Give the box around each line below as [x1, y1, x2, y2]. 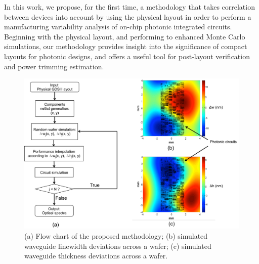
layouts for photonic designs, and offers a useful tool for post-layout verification [4, 51, 250, 61]
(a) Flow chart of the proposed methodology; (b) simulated [24, 231, 208, 241]
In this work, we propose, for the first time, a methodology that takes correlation [4, 2, 255, 12]
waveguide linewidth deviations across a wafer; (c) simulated [24, 240, 211, 251]
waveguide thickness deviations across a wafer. [24, 250, 168, 261]
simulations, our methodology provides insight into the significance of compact [4, 41, 247, 52]
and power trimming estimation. [4, 61, 104, 71]
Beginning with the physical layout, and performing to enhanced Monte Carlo [4, 31, 245, 41]
